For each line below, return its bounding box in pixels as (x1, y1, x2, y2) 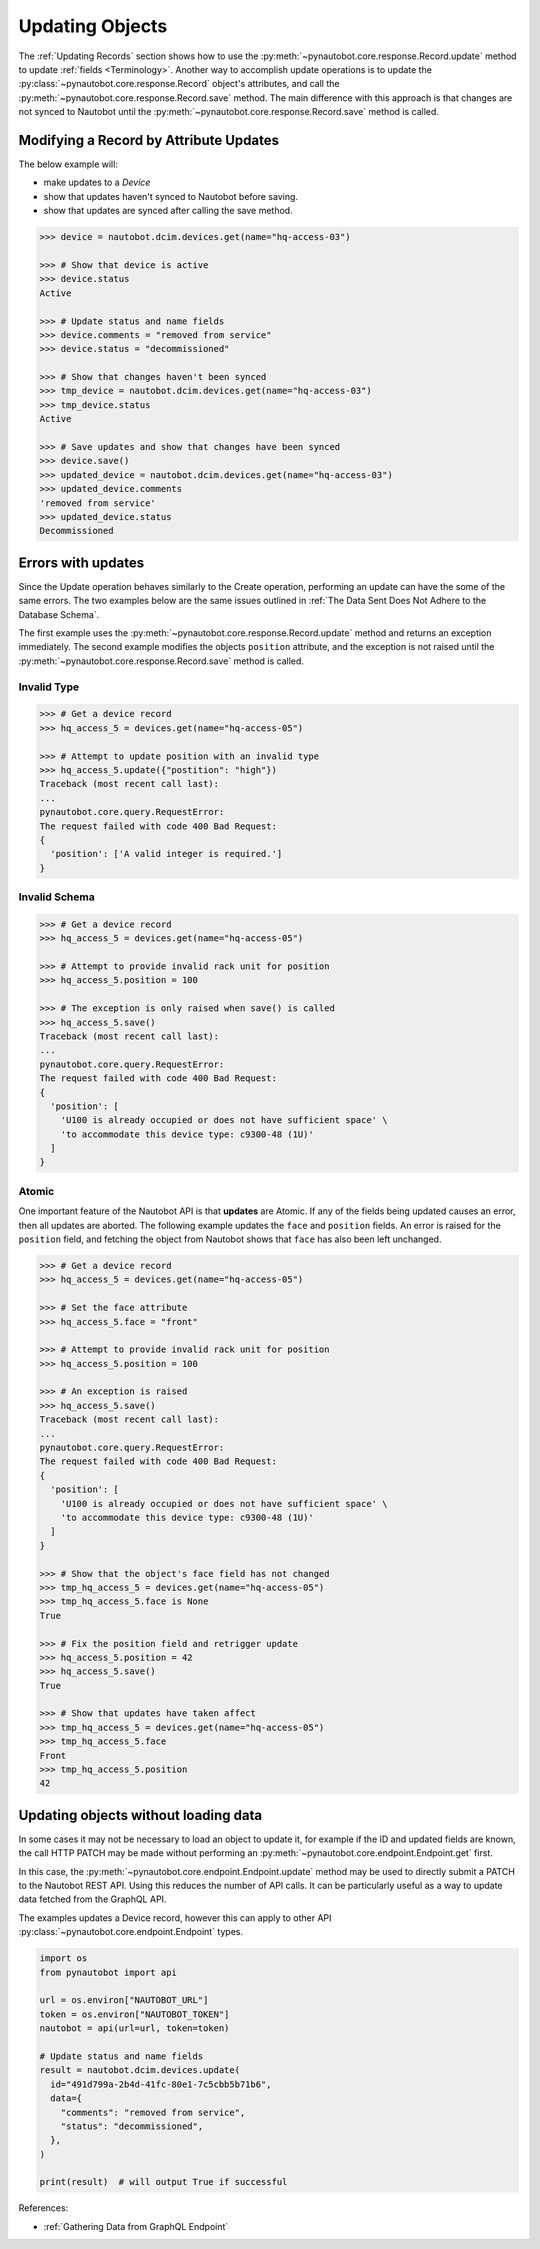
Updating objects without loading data (18, 1806, 263, 1824)
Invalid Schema (18, 890, 95, 904)
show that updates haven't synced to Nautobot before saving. (43, 190, 299, 202)
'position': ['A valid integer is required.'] (50, 848, 283, 860)
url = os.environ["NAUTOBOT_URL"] (39, 1995, 209, 2006)
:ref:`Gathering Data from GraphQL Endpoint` (43, 2220, 229, 2232)
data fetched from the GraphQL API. (18, 1893, 167, 1905)
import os (39, 1953, 88, 1964)
